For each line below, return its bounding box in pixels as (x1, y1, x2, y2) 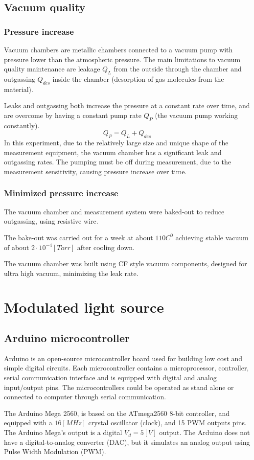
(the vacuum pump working (155, 110, 238, 120)
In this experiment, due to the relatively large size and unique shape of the (4, 138, 229, 148)
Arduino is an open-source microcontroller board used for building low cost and (4, 353, 243, 363)
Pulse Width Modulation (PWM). (4, 446, 106, 457)
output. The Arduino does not (159, 427, 250, 437)
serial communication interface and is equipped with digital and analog (4, 372, 217, 383)
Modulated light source (4, 297, 164, 317)
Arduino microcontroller (4, 330, 130, 345)
